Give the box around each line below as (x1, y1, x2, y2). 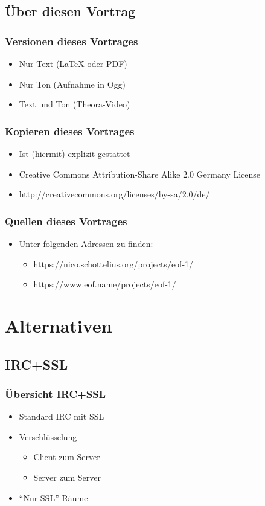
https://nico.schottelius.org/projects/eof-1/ (33, 257, 194, 270)
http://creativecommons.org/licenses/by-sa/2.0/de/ (19, 188, 210, 200)
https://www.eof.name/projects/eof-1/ (33, 278, 176, 290)
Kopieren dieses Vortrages (5, 123, 135, 138)
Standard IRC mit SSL (19, 410, 104, 423)
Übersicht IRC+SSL (5, 386, 106, 401)
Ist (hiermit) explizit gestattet (19, 147, 130, 159)
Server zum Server (33, 470, 101, 483)
